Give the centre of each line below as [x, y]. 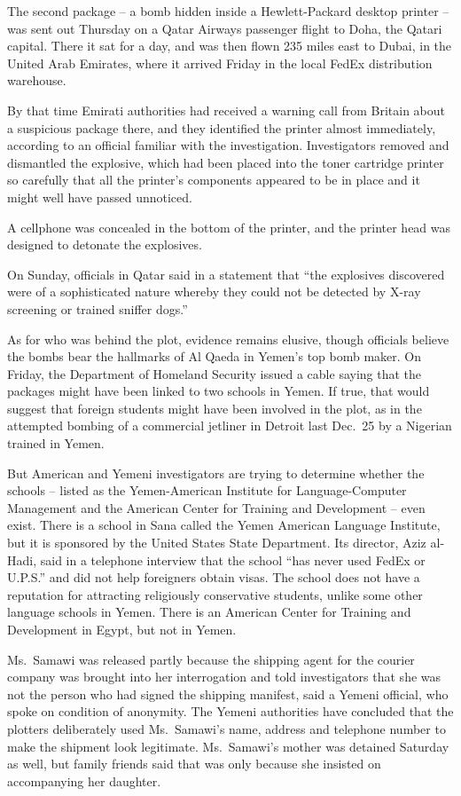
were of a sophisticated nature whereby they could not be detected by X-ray [214, 292]
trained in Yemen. [56, 443]
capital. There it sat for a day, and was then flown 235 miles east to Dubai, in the [230, 46]
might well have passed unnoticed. [100, 197]
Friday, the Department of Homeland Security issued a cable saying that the [215, 373]
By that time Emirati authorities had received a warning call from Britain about [227, 110]
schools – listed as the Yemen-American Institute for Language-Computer [207, 490]
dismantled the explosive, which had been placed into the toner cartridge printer [226, 162]
